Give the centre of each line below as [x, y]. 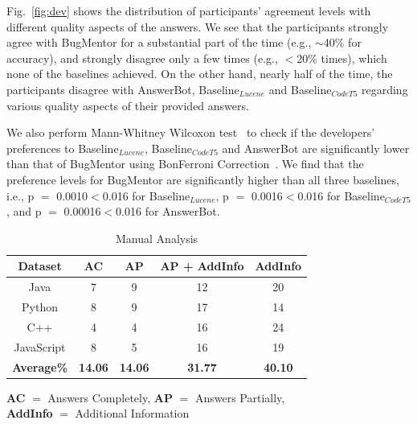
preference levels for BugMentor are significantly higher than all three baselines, [203, 179]
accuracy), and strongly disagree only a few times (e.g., [142, 58]
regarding [384, 89]
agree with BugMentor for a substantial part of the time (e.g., [159, 42]
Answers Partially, [240, 397]
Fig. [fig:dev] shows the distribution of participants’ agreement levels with [189, 10]
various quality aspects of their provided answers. [128, 105]
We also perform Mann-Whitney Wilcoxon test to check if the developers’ [191, 132]
